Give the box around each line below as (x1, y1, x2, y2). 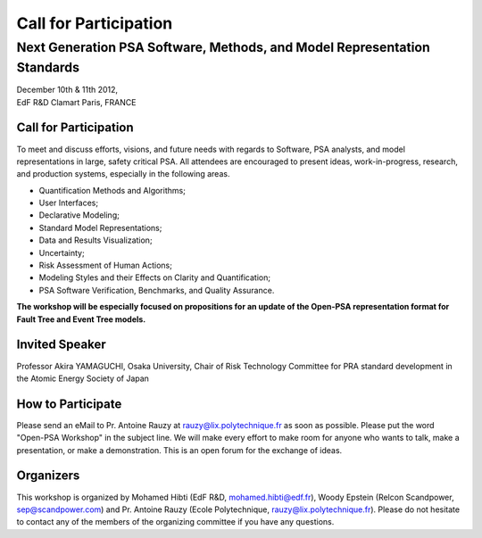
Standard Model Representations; (38, 222, 162, 233)
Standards (16, 59, 80, 76)
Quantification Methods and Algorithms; (38, 185, 187, 195)
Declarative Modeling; (38, 210, 120, 220)
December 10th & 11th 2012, (16, 85, 119, 95)
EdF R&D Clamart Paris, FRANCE (16, 96, 137, 107)
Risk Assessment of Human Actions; (38, 260, 173, 271)
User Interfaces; (38, 197, 98, 209)
